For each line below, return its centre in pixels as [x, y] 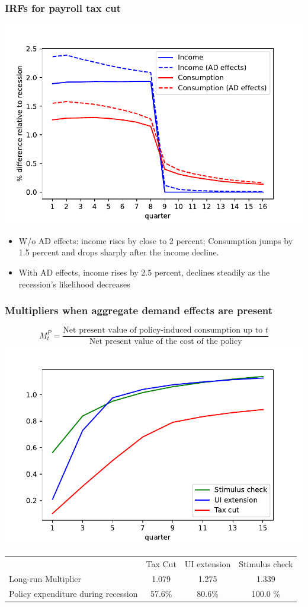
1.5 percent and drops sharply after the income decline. [119, 252]
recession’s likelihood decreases [74, 284]
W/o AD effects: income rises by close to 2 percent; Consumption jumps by [156, 240]
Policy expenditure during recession [73, 593]
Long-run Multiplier [45, 578]
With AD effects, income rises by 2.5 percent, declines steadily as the [144, 272]
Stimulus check [266, 563]
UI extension [208, 563]
